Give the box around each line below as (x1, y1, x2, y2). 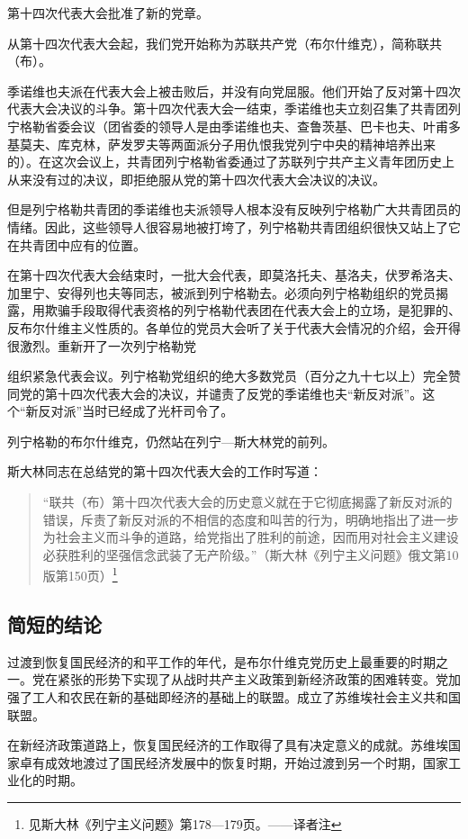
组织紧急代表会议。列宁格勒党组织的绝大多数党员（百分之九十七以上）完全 (7, 366, 448, 385)
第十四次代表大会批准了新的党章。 (7, 4, 209, 22)
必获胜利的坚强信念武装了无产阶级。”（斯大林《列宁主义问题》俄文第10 (42, 545, 459, 564)
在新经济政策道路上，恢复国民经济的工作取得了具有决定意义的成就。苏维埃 (7, 735, 448, 754)
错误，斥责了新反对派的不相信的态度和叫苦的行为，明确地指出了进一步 (42, 510, 459, 528)
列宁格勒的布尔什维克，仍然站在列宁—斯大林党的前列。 (7, 431, 335, 450)
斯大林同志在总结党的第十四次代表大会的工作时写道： (7, 462, 322, 481)
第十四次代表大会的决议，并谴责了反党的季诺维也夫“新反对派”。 (44, 383, 423, 402)
